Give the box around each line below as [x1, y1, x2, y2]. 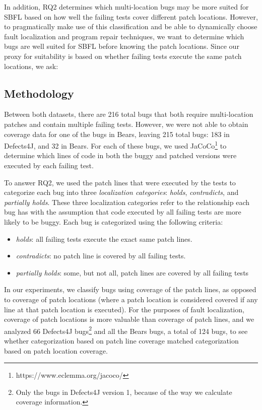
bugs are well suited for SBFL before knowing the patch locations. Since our [4, 41, 239, 51]
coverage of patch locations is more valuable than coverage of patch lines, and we [4, 314, 254, 324]
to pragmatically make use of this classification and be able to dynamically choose [4, 21, 257, 32]
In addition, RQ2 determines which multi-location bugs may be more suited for [4, 2, 249, 12]
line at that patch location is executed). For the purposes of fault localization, [4, 304, 244, 314]
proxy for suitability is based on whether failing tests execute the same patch [4, 50, 242, 61]
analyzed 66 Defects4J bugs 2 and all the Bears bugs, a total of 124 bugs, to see [4, 324, 248, 336]
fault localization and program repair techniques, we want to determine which [4, 31, 244, 41]
